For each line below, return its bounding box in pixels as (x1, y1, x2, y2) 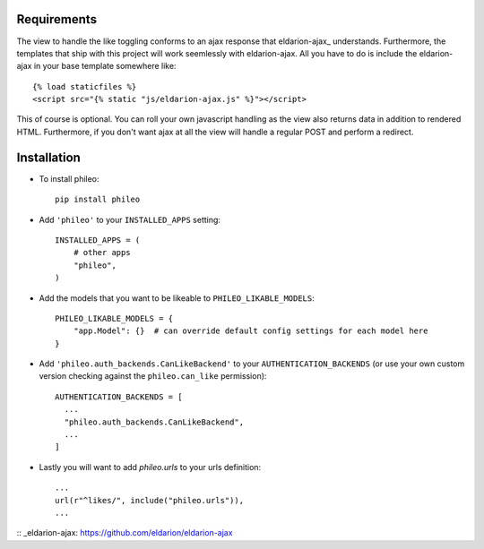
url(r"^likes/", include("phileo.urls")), (55, 495, 245, 505)
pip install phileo (55, 194, 141, 205)
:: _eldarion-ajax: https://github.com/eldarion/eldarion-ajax (16, 528, 233, 538)
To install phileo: (39, 173, 99, 184)
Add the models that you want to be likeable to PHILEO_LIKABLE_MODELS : (39, 292, 315, 304)
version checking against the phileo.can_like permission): (39, 371, 267, 382)
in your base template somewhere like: (33, 61, 177, 72)
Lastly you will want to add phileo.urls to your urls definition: (39, 461, 262, 472)
